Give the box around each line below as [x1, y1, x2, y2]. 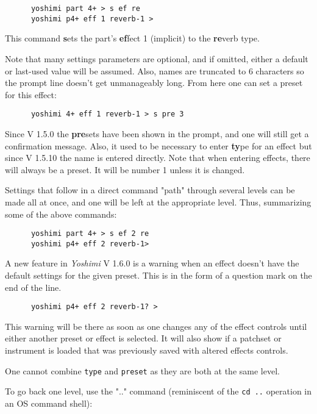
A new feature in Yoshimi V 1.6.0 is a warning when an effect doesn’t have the [5, 257, 299, 269]
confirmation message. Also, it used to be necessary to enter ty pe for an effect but [5, 139, 312, 152]
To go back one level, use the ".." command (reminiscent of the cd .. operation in [5, 385, 312, 398]
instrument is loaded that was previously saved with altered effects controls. [5, 344, 288, 357]
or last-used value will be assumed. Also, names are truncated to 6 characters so [5, 64, 304, 77]
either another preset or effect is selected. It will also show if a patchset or [5, 332, 282, 344]
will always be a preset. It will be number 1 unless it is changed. [5, 163, 245, 176]
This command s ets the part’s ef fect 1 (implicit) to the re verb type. [5, 32, 260, 45]
